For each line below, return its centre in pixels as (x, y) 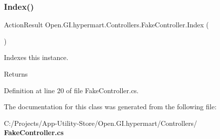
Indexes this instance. (36, 57)
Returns (16, 74)
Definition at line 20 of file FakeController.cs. (71, 90)
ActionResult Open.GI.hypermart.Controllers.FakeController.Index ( (106, 25)
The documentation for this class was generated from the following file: (110, 107)
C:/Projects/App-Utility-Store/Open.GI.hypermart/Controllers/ (101, 123)
